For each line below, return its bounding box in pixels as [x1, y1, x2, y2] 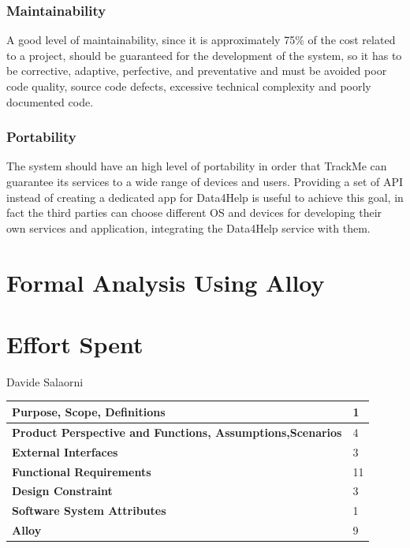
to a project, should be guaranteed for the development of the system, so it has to [6, 47, 402, 63]
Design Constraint [12, 483, 113, 499]
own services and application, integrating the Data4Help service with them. [6, 219, 371, 236]
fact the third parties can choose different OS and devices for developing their [6, 204, 382, 221]
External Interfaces [12, 443, 118, 460]
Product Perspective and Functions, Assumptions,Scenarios [12, 423, 342, 440]
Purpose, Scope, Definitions [12, 403, 166, 419]
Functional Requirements [12, 463, 151, 479]
